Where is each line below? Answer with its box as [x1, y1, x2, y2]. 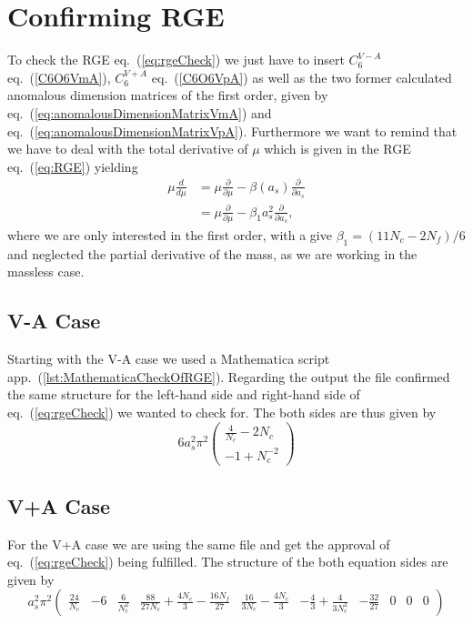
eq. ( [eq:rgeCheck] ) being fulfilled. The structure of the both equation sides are [7, 552, 448, 571]
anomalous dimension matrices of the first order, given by [7, 86, 328, 105]
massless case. [7, 262, 85, 281]
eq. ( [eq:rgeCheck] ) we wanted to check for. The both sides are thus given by [7, 402, 437, 421]
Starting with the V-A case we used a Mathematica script [7, 349, 330, 368]
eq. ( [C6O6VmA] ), [7, 67, 111, 86]
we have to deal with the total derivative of [7, 139, 248, 158]
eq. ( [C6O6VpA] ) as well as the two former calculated [151, 67, 452, 86]
